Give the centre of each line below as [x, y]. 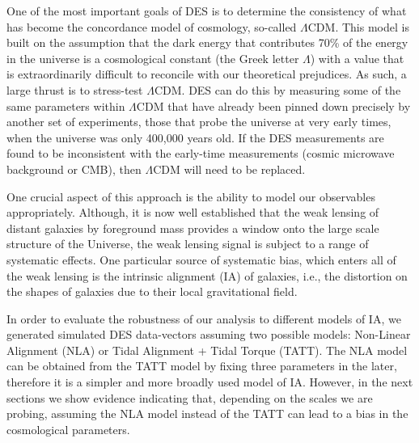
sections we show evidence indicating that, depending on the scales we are [190, 397]
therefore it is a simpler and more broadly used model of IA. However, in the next [210, 382]
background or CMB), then [74, 169]
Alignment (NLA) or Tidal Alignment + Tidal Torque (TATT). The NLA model [207, 350]
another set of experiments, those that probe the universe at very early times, [199, 122]
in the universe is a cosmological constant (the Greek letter [153, 58]
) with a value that [357, 58]
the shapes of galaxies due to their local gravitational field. [152, 291]
